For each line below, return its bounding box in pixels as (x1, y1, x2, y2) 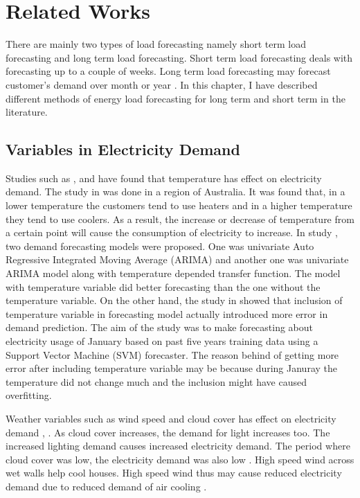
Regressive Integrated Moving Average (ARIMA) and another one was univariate (6, 252, 349, 267)
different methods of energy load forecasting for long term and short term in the (6, 91, 345, 105)
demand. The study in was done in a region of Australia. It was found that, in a (6, 184, 345, 199)
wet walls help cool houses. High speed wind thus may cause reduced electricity (6, 465, 342, 480)
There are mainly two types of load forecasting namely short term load (6, 37, 307, 51)
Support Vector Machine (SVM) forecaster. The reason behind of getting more (6, 347, 339, 362)
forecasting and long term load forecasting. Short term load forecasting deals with (6, 50, 353, 64)
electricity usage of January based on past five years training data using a (6, 334, 318, 348)
